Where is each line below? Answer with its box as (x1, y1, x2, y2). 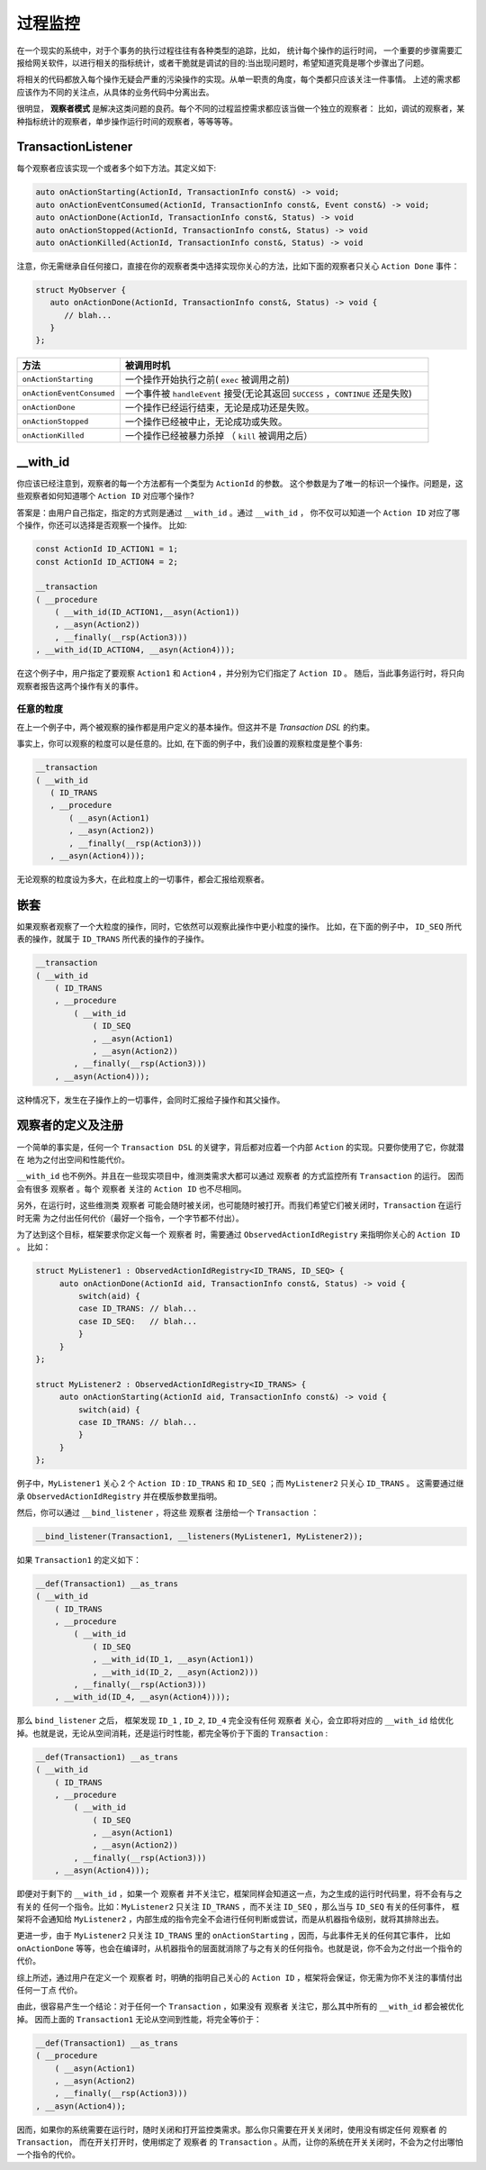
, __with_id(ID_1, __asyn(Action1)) (92, 1654, 255, 1665)
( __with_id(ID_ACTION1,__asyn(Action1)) (54, 607, 240, 617)
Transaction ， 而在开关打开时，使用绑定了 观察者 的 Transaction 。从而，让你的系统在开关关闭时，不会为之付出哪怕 (16, 2137, 463, 2147)
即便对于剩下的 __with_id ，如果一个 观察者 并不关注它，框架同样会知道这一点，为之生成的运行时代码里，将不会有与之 (16, 1888, 463, 1900)
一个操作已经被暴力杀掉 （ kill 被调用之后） (124, 430, 313, 442)
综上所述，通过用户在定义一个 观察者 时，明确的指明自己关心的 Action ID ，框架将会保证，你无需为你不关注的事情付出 (16, 1972, 463, 1983)
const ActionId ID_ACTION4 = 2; (35, 557, 179, 567)
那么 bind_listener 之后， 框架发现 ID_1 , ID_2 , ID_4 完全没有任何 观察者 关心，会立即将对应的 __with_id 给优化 (16, 1715, 454, 1726)
